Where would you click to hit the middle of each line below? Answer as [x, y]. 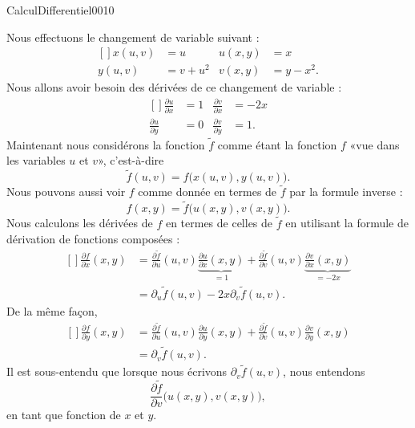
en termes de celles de [219, 223]
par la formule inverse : [346, 192]
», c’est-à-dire [131, 160]
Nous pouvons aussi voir [66, 192]
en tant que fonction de [64, 415]
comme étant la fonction [277, 144]
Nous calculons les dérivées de [80, 223]
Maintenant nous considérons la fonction [106, 144]
